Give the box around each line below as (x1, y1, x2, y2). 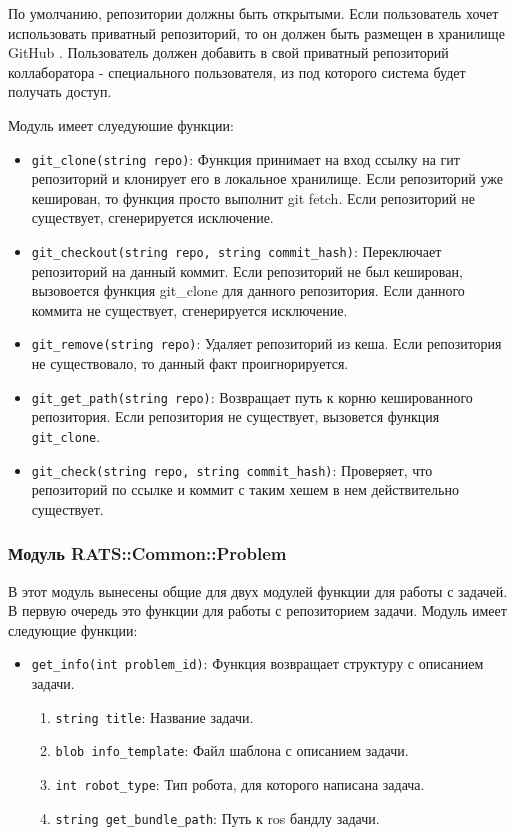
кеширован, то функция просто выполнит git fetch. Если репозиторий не (31, 187, 475, 208)
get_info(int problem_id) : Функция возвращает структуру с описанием (31, 653, 484, 674)
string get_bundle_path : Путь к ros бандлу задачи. (55, 807, 380, 828)
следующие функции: (8, 619, 138, 640)
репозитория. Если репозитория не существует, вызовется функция (31, 406, 440, 427)
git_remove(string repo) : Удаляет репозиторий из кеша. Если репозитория (31, 333, 502, 354)
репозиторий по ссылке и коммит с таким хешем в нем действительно (31, 479, 459, 500)
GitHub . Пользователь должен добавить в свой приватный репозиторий (8, 42, 449, 63)
